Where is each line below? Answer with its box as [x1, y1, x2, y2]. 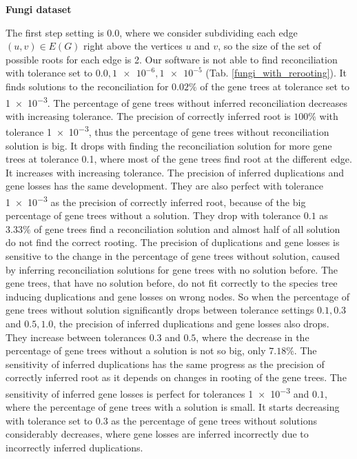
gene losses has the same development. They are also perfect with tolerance [6, 178, 323, 193]
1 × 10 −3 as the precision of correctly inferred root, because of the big [6, 193, 306, 209]
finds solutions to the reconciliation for [6, 79, 169, 93]
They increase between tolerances [6, 329, 146, 344]
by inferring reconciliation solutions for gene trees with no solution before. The [6, 262, 338, 276]
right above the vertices [83, 39, 183, 53]
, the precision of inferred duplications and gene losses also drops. [53, 316, 329, 331]
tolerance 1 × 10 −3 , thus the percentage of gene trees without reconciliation [6, 123, 329, 139]
